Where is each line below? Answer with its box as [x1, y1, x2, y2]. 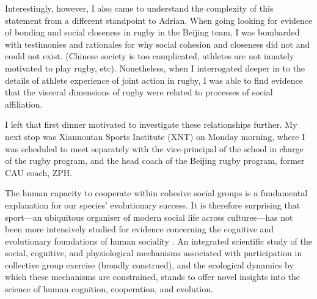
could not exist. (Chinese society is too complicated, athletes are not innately [5, 50, 294, 62]
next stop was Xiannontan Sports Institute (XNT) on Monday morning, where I [5, 130, 305, 142]
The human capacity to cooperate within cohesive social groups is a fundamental [5, 186, 308, 199]
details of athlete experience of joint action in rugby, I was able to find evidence [5, 73, 303, 86]
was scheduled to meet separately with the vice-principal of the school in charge [5, 142, 304, 155]
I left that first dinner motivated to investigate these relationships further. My [5, 118, 297, 131]
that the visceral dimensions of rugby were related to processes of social [5, 86, 273, 98]
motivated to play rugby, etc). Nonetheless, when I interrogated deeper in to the [5, 61, 305, 74]
